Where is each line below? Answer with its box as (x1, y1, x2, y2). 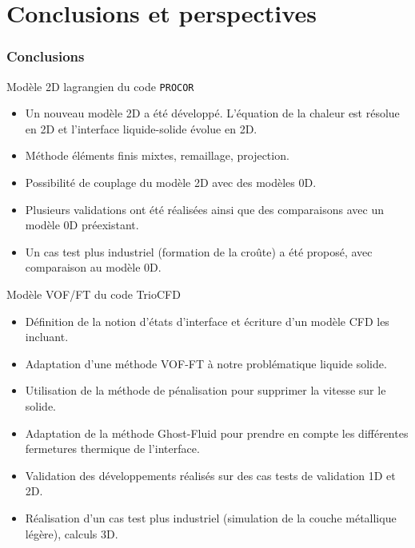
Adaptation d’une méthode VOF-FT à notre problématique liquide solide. (25, 355, 387, 371)
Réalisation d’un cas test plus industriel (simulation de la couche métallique (25, 509, 397, 526)
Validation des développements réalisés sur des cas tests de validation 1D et (25, 467, 396, 483)
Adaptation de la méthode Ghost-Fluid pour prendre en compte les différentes (25, 424, 409, 441)
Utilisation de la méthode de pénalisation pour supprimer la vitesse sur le (25, 382, 386, 399)
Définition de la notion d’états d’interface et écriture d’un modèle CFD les (25, 312, 389, 329)
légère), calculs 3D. (25, 525, 118, 542)
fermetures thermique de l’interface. (25, 440, 200, 457)
